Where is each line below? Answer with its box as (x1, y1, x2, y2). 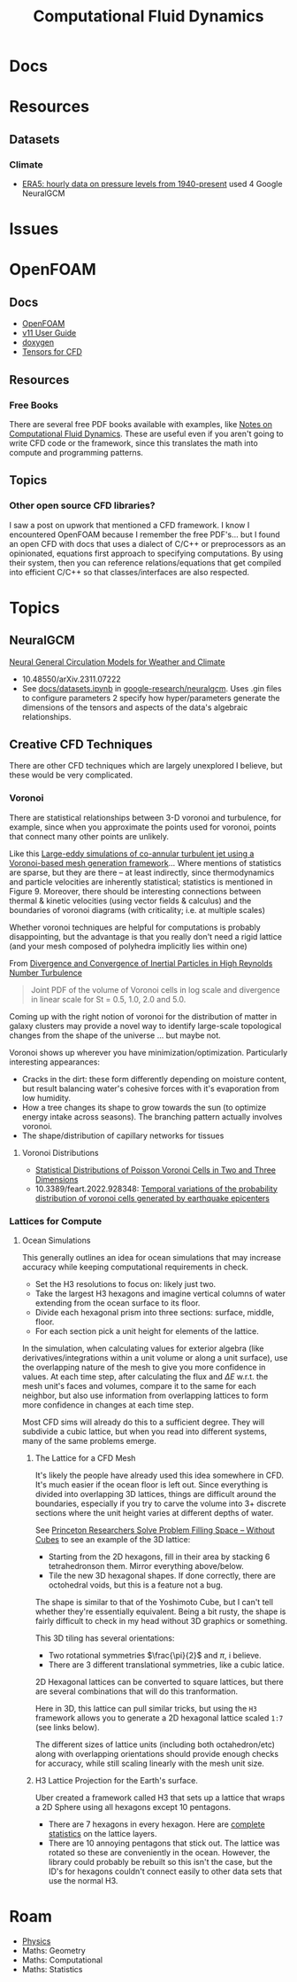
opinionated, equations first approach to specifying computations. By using (9, 548, 284, 558)
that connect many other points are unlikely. (9, 831, 170, 841)
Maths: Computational (21, 1955, 103, 1965)
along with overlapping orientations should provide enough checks (34, 1749, 279, 1760)
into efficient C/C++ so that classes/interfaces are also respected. (9, 566, 250, 577)
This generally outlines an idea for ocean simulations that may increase (21, 1252, 281, 1263)
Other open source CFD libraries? (9, 499, 156, 511)
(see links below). (34, 1722, 100, 1733)
